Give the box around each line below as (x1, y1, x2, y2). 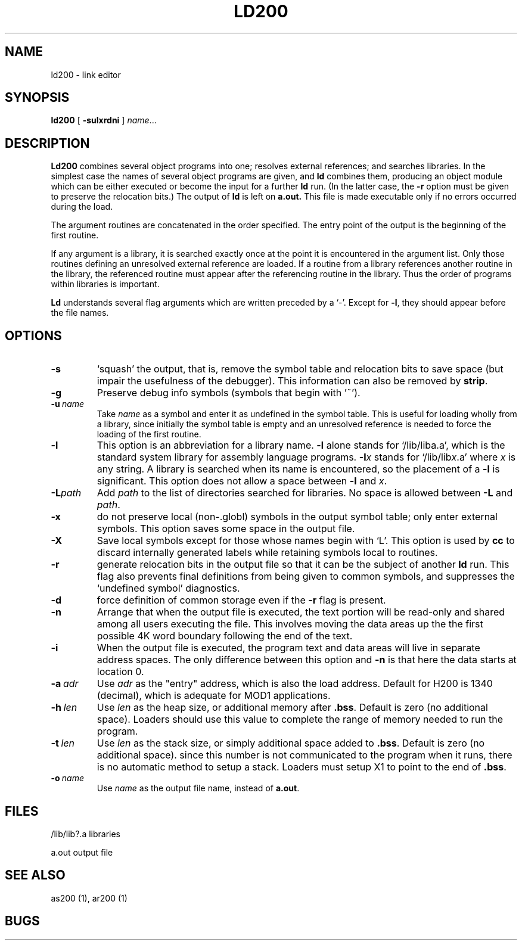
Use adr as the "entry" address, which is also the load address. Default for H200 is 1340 (97, 677, 493, 690)
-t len (51, 737, 75, 750)
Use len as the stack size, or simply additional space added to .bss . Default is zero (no (97, 737, 485, 750)
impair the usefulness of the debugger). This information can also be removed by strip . (97, 375, 488, 387)
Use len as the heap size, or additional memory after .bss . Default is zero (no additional (97, 701, 488, 714)
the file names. (51, 307, 109, 318)
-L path (51, 487, 82, 499)
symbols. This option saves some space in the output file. (97, 523, 355, 535)
